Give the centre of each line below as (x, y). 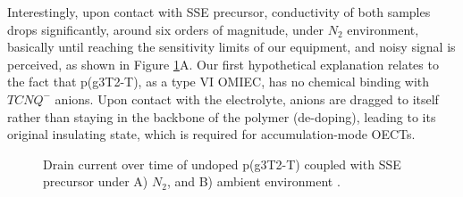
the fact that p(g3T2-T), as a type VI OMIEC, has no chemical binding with (219, 82)
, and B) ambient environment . (253, 181)
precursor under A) (96, 181)
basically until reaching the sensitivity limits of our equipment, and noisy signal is (231, 47)
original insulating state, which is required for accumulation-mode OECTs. (211, 134)
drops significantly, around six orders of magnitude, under (166, 29)
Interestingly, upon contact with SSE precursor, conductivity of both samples (219, 12)
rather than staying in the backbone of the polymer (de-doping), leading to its (222, 116)
